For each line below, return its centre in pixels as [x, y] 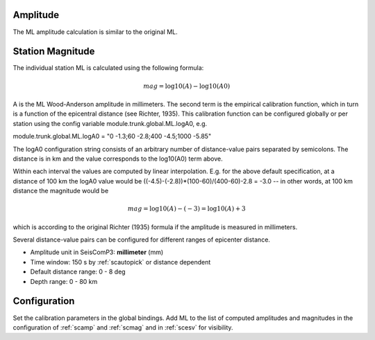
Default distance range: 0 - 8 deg [78, 272]
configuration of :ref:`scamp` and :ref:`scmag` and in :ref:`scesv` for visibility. [123, 327]
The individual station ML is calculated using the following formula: [108, 68]
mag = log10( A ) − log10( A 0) [187, 86]
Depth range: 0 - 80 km [64, 281]
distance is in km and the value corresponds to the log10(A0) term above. [118, 159]
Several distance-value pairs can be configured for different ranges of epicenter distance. [142, 240]
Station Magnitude [54, 52]
